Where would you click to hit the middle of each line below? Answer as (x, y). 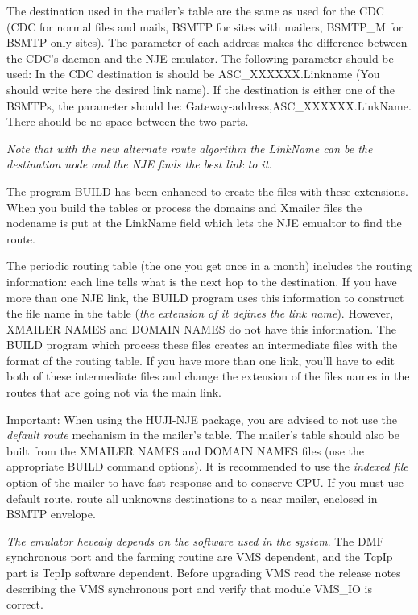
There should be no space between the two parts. (128, 121)
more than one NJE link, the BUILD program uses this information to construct (205, 297)
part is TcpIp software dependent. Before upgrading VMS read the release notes (204, 572)
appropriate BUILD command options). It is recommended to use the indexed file (207, 466)
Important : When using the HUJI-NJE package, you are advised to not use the (202, 419)
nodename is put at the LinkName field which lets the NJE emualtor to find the (204, 223)
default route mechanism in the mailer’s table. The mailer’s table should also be (203, 435)
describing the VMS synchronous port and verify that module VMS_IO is (189, 588)
